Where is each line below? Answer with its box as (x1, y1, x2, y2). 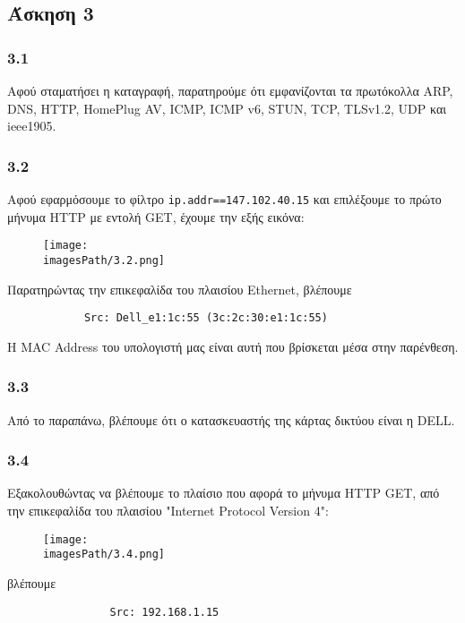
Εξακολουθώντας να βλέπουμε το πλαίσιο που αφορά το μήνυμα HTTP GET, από (7, 483, 440, 502)
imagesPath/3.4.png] (43, 548, 166, 561)
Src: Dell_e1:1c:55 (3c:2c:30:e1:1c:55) (83, 311, 328, 325)
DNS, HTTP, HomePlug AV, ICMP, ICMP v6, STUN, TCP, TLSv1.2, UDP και (7, 98, 446, 117)
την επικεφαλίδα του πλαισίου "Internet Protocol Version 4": (7, 501, 329, 520)
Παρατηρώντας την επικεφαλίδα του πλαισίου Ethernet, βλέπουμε (7, 279, 352, 298)
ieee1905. (7, 116, 56, 135)
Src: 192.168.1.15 (109, 605, 220, 619)
